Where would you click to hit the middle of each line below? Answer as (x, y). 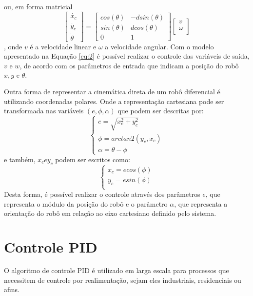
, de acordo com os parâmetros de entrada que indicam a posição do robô (129, 65)
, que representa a (201, 203)
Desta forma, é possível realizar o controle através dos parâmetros (102, 194)
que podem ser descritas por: (161, 111)
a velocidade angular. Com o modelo (159, 46)
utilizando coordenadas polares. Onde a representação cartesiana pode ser (114, 101)
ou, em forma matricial (38, 6)
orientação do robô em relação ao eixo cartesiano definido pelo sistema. (110, 213)
